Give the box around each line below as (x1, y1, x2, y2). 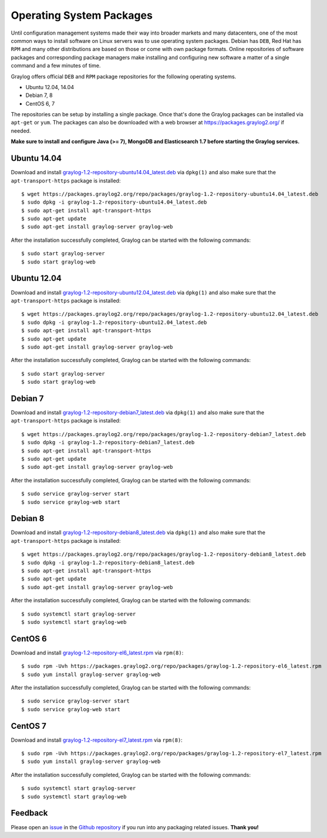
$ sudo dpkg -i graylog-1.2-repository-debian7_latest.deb (21, 439, 195, 446)
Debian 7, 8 (25, 92, 53, 99)
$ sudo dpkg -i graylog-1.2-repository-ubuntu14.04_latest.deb (21, 199, 207, 205)
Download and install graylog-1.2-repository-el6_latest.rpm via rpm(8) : (11, 649, 184, 656)
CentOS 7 (11, 721, 46, 731)
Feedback (11, 808, 48, 818)
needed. (11, 127, 31, 134)
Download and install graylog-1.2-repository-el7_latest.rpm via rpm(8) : (11, 736, 183, 744)
